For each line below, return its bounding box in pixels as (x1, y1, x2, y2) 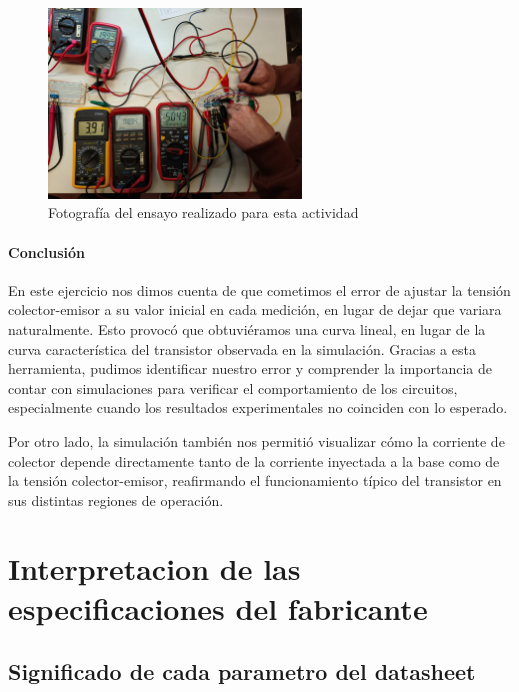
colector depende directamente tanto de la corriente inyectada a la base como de (8, 450, 500, 471)
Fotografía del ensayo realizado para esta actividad (48, 202, 359, 223)
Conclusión (8, 241, 86, 262)
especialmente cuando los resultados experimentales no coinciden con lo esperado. (8, 397, 508, 418)
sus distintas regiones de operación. (8, 489, 224, 510)
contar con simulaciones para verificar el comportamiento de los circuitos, (8, 377, 458, 398)
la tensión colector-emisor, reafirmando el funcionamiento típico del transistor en (8, 470, 502, 491)
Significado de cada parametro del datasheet (8, 656, 476, 687)
